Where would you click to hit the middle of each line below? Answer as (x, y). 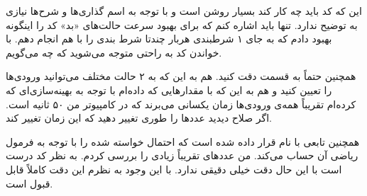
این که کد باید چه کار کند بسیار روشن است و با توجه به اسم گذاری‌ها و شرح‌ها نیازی (184, 11)
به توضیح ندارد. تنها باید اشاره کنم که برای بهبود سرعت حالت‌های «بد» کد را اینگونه (182, 24)
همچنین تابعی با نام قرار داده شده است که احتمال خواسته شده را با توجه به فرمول (183, 141)
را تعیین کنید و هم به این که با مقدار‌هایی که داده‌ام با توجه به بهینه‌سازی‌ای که (169, 90)
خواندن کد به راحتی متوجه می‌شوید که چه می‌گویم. (114, 52)
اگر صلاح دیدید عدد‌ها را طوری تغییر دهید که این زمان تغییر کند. (139, 118)
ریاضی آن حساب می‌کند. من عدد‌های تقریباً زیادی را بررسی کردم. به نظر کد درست (182, 155)
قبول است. (29, 183)
